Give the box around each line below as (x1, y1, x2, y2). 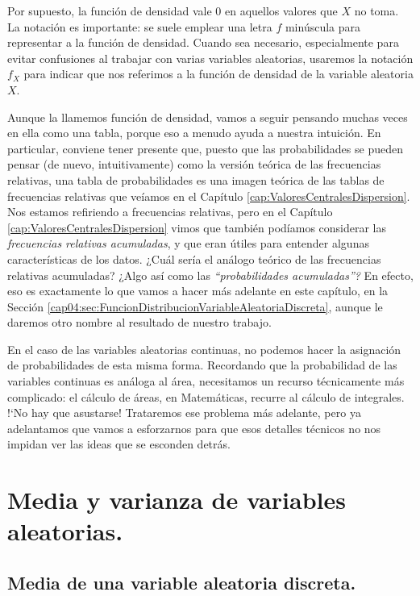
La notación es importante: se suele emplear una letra (7, 18, 272, 35)
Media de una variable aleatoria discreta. (7, 569, 356, 594)
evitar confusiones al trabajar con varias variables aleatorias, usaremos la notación (7, 49, 414, 66)
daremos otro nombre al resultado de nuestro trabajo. (7, 314, 272, 331)
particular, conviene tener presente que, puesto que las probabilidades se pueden (7, 140, 403, 156)
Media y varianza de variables (7, 483, 346, 516)
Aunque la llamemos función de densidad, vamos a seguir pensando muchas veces (7, 108, 408, 125)
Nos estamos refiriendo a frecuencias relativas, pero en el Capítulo (7, 203, 333, 220)
